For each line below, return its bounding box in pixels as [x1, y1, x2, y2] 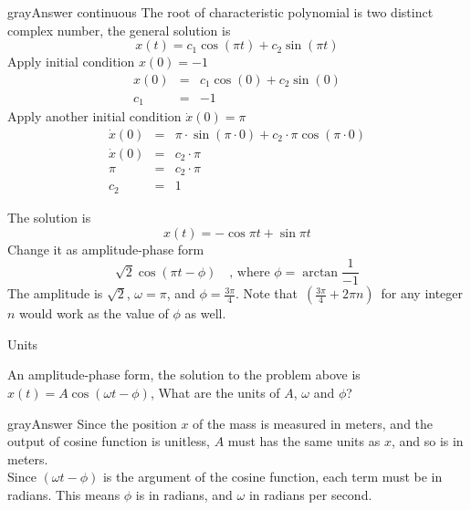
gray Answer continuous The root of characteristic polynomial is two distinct [7, 3, 434, 21]
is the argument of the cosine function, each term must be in [102, 467, 443, 486]
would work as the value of [19, 304, 169, 323]
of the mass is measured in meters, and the [193, 413, 434, 432]
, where [229, 265, 270, 279]
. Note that [235, 284, 298, 303]
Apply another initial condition [7, 107, 182, 126]
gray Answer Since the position [7, 413, 177, 432]
